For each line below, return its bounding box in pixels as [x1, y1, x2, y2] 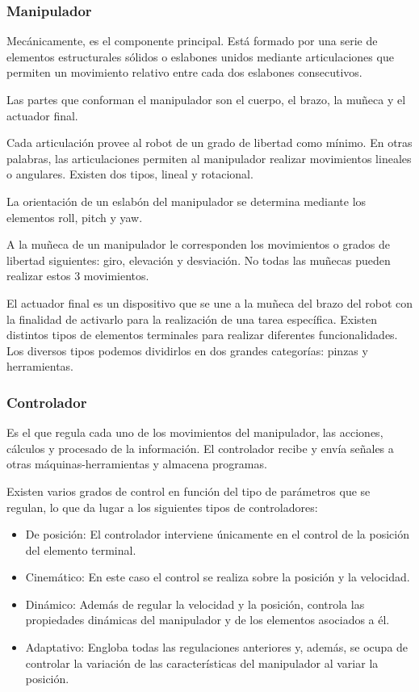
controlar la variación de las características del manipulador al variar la [25, 654, 379, 671]
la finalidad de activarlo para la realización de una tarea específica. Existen [6, 310, 378, 327]
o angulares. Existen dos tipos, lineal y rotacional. [6, 166, 253, 182]
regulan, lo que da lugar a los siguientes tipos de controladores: [6, 498, 318, 515]
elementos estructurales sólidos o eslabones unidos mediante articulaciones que [6, 48, 394, 65]
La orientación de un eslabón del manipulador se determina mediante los [6, 192, 367, 209]
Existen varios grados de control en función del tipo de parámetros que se [6, 482, 371, 499]
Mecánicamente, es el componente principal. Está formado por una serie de [6, 32, 378, 49]
